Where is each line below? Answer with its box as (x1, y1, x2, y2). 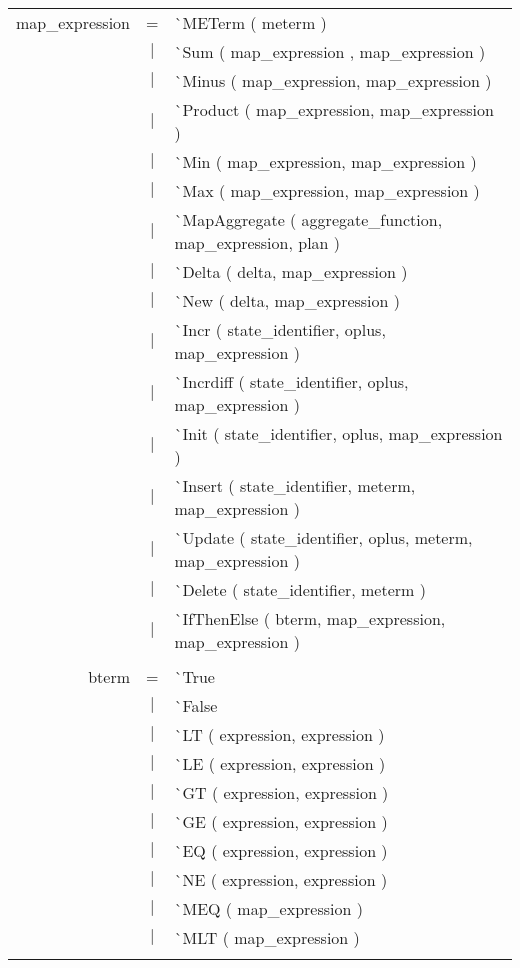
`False (174, 694, 218, 717)
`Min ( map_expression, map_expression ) (174, 150, 477, 173)
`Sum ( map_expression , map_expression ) (174, 40, 486, 63)
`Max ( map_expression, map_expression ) (174, 179, 480, 202)
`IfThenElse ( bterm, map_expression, (174, 607, 446, 630)
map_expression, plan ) (174, 231, 341, 254)
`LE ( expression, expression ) (174, 752, 386, 775)
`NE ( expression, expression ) (174, 868, 388, 891)
